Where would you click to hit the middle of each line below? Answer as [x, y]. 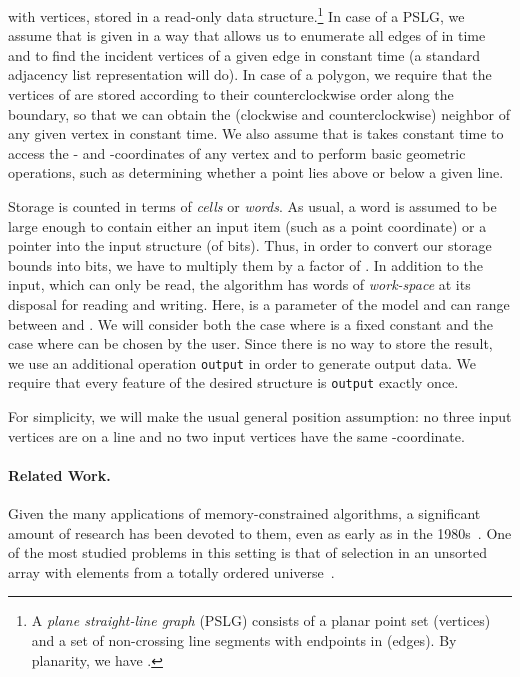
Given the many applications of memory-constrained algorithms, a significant [244, 513]
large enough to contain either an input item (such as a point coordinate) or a [247, 225]
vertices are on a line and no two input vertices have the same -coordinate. [236, 435]
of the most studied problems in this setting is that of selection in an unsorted [248, 552]
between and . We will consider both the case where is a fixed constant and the [250, 323]
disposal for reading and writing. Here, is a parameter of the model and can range [259, 303]
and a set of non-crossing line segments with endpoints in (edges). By [244, 640]
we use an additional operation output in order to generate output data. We [242, 362]
